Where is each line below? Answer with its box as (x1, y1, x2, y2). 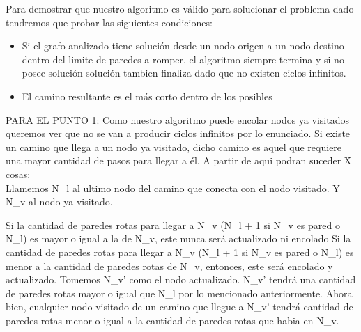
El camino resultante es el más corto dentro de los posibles (22, 88, 272, 103)
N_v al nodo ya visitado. (6, 194, 113, 209)
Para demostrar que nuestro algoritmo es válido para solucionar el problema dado (6, 1, 354, 15)
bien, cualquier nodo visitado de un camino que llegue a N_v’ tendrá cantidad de (6, 299, 353, 314)
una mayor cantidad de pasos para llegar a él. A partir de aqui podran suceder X (6, 153, 352, 168)
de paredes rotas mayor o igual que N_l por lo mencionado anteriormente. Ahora (6, 285, 353, 300)
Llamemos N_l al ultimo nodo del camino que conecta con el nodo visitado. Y (6, 180, 340, 195)
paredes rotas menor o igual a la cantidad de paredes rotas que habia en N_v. (6, 313, 339, 327)
